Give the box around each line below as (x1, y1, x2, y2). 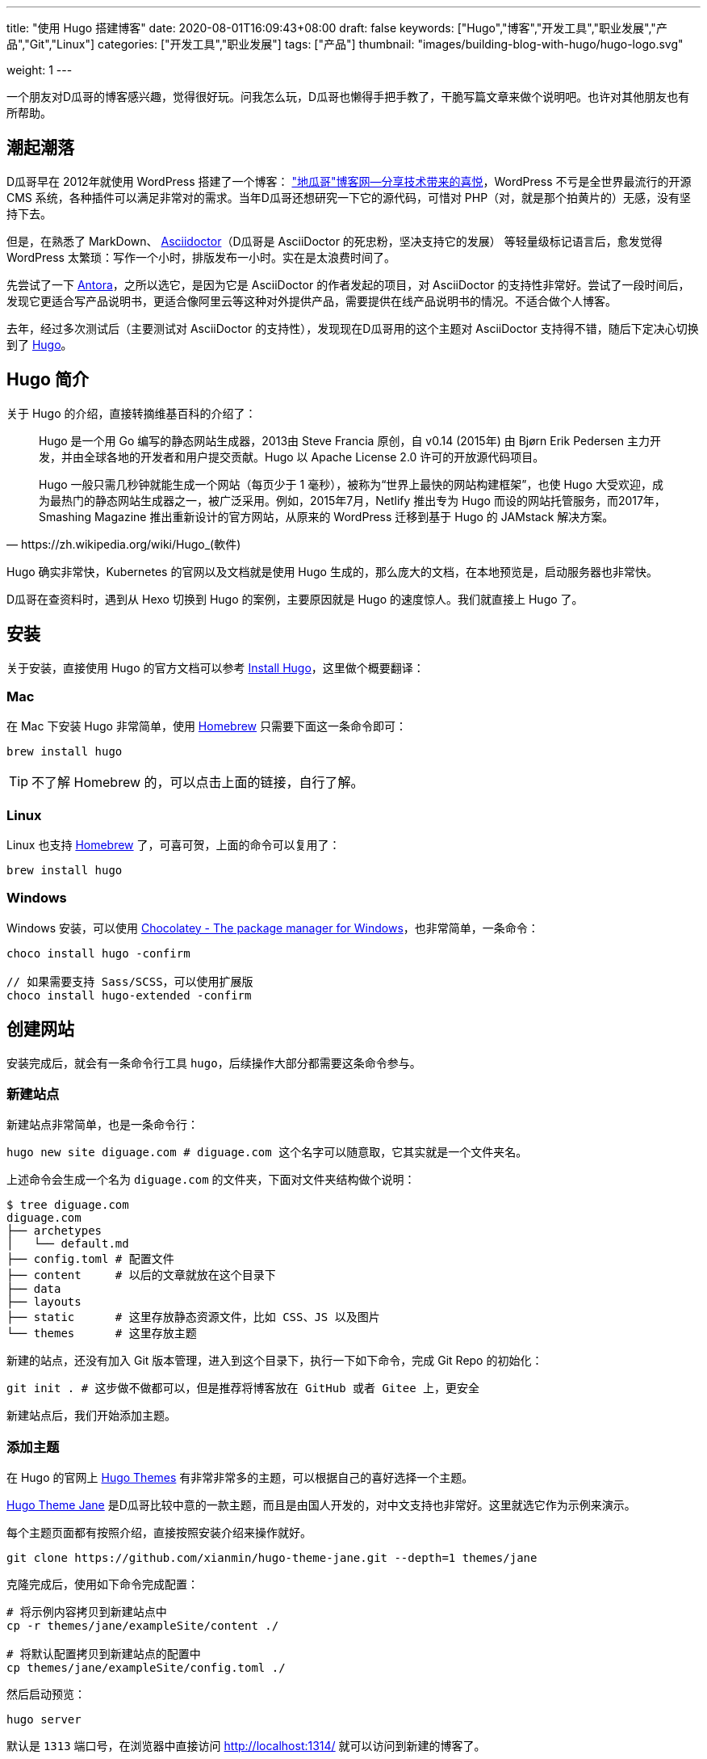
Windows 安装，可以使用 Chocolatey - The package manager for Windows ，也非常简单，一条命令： (6, 920, 539, 935)
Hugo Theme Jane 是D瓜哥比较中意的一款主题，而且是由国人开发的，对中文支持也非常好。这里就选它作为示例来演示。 (6, 1498, 636, 1513)
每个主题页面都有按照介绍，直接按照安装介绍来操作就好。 (6, 1525, 312, 1540)
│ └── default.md (6, 1237, 129, 1251)
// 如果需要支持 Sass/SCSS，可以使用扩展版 (6, 974, 253, 988)
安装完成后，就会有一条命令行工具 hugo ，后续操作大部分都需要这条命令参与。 (6, 1055, 421, 1070)
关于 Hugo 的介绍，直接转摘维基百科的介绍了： (6, 406, 257, 420)
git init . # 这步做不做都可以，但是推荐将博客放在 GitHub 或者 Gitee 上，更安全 (6, 1382, 480, 1395)
